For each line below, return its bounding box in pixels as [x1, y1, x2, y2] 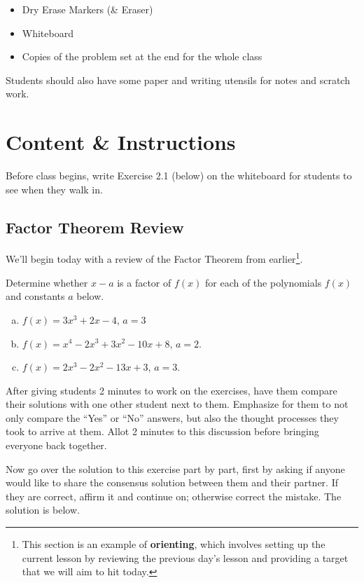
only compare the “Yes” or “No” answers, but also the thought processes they [6, 410, 339, 425]
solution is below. [6, 502, 80, 517]
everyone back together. [6, 438, 107, 453]
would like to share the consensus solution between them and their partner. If [6, 475, 338, 490]
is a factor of [117, 275, 171, 289]
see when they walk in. [6, 181, 103, 196]
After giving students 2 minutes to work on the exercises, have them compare [6, 383, 337, 397]
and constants [6, 289, 65, 303]
